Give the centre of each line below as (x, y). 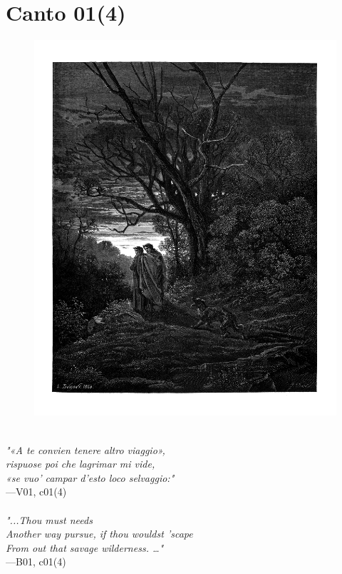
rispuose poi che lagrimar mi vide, (81, 464)
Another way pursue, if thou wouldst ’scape (99, 534)
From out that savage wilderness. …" (85, 547)
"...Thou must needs (49, 519)
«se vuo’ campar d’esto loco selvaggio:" (90, 477)
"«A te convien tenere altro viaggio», (85, 449)
